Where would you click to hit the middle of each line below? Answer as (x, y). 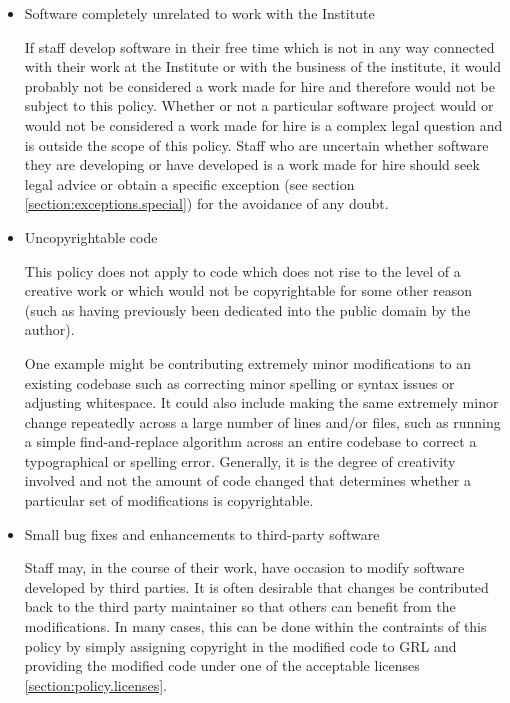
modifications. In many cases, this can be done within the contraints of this (255, 626)
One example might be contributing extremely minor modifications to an (248, 362)
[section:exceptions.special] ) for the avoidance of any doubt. (206, 203)
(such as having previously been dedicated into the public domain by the (247, 309)
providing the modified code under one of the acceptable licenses (222, 665)
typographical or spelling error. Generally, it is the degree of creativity (240, 460)
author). (49, 329)
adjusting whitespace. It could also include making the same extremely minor (261, 402)
